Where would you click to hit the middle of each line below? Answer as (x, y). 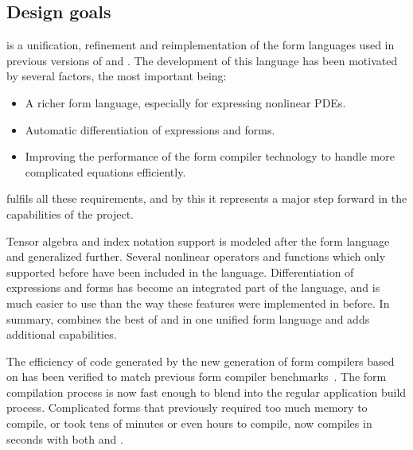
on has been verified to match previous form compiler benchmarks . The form (197, 376)
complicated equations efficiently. (105, 171)
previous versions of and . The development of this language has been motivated (202, 60)
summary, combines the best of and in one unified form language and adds (188, 318)
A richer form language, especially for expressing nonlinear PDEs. (185, 102)
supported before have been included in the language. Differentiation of (180, 272)
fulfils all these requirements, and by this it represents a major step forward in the (207, 198)
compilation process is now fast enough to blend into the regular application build (206, 392)
